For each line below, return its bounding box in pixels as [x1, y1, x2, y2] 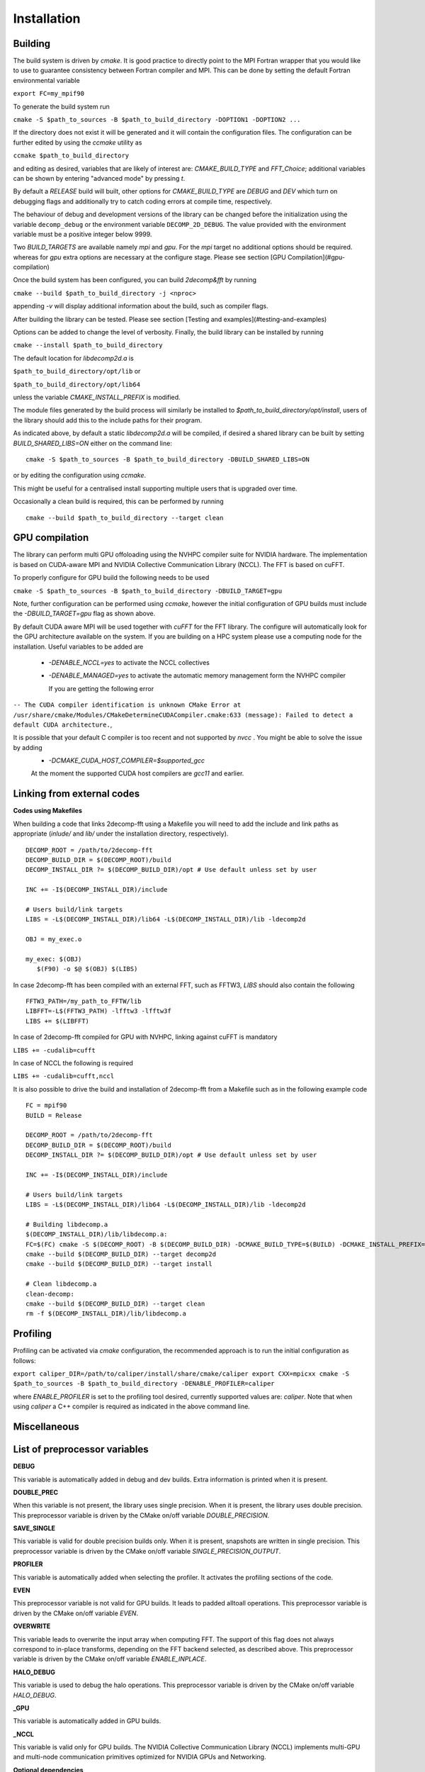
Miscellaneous [13, 1421, 79, 1432]
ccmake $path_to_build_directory [13, 152, 130, 159]
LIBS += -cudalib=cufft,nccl [13, 1072, 115, 1080]
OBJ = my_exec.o [25, 936, 82, 943]
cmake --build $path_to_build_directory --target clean [25, 514, 224, 522]
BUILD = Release [25, 1111, 82, 1119]
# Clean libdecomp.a [25, 1280, 97, 1288]
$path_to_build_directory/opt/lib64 [13, 380, 141, 388]
